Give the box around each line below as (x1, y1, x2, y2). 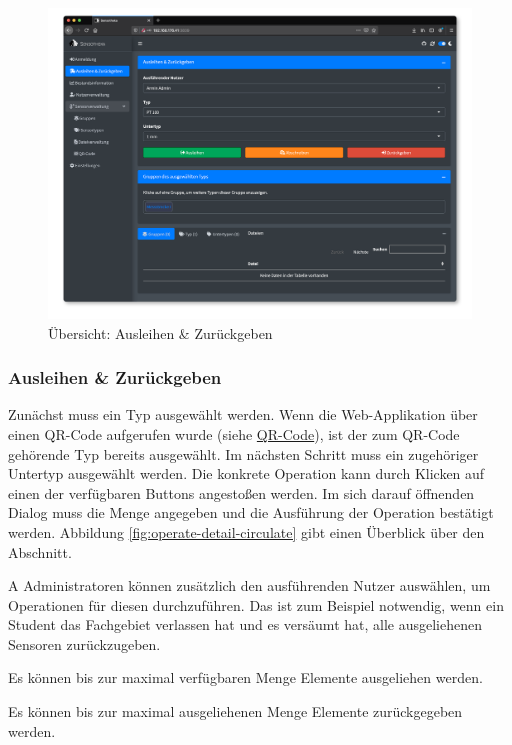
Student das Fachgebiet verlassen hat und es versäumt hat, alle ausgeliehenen (8, 614, 482, 635)
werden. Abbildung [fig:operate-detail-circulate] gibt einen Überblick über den (8, 521, 485, 542)
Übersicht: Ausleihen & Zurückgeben (48, 322, 273, 343)
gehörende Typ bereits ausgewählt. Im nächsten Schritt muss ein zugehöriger (8, 443, 479, 464)
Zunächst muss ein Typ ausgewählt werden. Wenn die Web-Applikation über (8, 404, 478, 425)
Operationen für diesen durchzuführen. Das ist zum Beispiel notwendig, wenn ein (8, 594, 504, 615)
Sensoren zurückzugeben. (8, 633, 161, 654)
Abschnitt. (8, 541, 72, 562)
